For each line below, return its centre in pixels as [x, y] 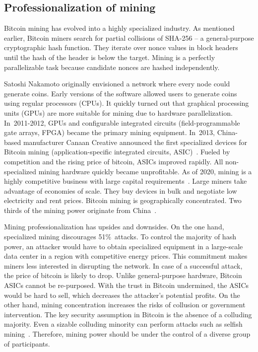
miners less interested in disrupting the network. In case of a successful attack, [123, 265]
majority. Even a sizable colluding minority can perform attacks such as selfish [123, 324]
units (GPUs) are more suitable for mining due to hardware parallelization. [118, 112]
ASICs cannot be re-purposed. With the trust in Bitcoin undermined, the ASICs [127, 285]
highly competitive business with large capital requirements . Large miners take [126, 181]
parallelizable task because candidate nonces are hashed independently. [112, 67]
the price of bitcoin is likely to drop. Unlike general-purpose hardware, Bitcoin [123, 275]
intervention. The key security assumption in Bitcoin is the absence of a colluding [128, 314]
